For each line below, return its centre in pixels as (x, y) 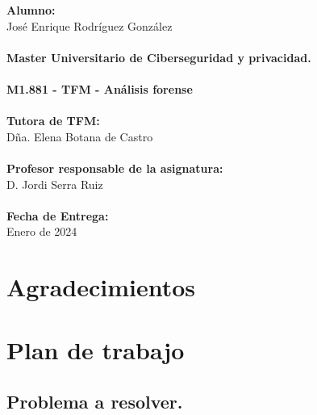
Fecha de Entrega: (58, 215)
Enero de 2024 (42, 231)
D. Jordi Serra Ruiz (55, 184)
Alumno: (31, 10)
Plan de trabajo (96, 350)
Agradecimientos (101, 287)
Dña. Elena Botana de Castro (80, 136)
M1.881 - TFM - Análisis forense (100, 88)
